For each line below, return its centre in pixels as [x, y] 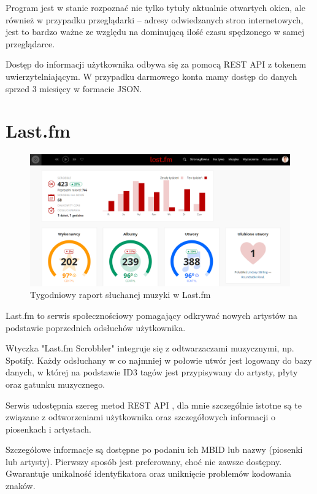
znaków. [21, 486]
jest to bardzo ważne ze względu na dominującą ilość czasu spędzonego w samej [155, 32]
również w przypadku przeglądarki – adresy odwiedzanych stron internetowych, [155, 19]
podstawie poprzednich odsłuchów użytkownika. [96, 327]
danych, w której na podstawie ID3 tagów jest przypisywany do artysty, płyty [152, 372]
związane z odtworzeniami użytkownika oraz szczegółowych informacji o [141, 417]
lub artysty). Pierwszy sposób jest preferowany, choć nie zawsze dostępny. [144, 461]
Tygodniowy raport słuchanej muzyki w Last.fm [120, 295]
